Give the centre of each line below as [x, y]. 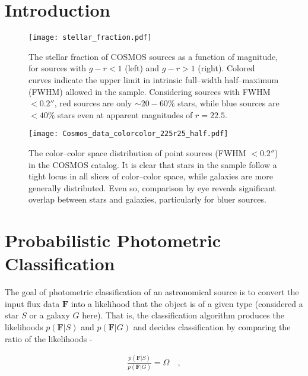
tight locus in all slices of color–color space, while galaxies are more [151, 176]
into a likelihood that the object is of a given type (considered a [187, 303]
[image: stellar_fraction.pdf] [90, 38]
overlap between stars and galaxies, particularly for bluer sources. [147, 199]
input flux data [32, 303]
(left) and [142, 68]
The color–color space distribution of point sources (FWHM [137, 153]
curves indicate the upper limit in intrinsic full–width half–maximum [154, 79]
